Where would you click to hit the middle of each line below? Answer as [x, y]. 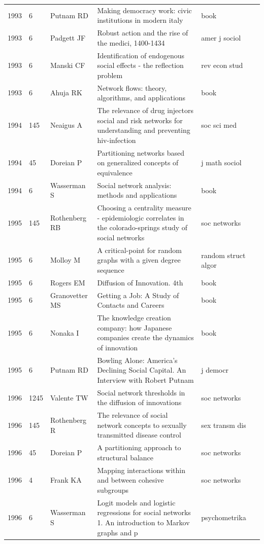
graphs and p [118, 532]
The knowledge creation [134, 318]
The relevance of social [133, 415]
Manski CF [68, 65]
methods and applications [137, 195]
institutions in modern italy [140, 20]
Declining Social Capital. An [142, 370]
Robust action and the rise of [143, 33]
